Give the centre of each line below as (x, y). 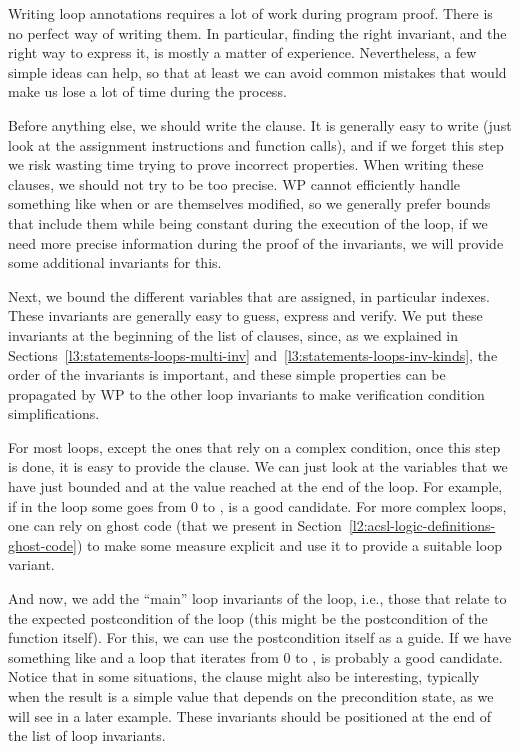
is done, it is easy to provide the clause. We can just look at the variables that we (258, 466)
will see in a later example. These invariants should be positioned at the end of (250, 715)
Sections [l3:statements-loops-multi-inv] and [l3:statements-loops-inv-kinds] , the (253, 354)
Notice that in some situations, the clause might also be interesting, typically (244, 676)
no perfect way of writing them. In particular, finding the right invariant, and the (257, 32)
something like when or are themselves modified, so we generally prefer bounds (249, 203)
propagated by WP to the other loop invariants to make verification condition (246, 393)
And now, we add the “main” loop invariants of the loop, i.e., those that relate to (257, 598)
